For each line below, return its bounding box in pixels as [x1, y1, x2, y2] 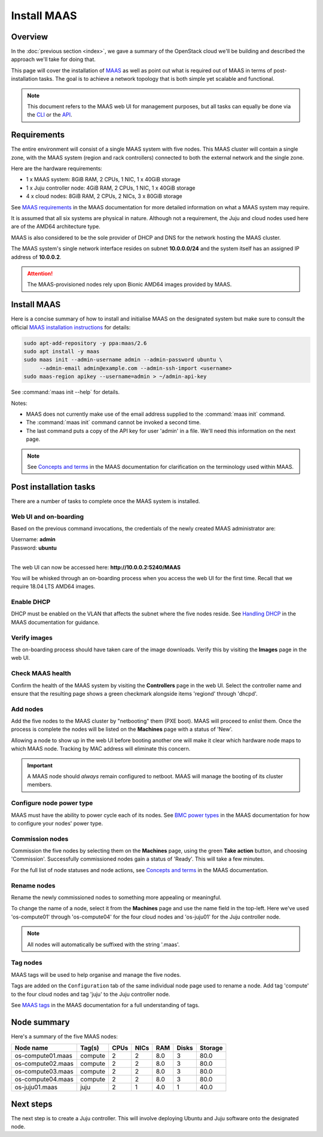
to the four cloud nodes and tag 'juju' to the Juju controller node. [11, 990, 170, 998]
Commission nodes [11, 834, 69, 843]
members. [27, 781, 53, 788]
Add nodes [11, 705, 44, 713]
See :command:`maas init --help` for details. [11, 389, 120, 396]
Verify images [11, 633, 53, 642]
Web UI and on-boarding [11, 512, 84, 520]
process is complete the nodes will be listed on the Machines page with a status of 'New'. [11, 726, 233, 733]
